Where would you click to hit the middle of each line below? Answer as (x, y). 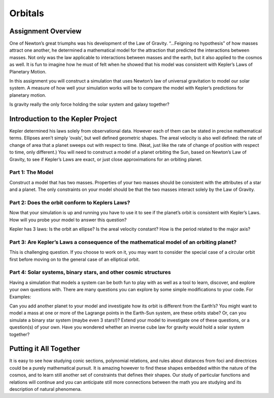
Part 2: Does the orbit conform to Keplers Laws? (70, 203)
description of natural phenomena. (46, 389)
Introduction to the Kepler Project (63, 119)
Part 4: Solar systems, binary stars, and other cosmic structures (90, 272)
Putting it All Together (45, 349)
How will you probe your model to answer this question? (68, 220)
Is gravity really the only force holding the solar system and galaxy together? (89, 104)
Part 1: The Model (31, 172)
